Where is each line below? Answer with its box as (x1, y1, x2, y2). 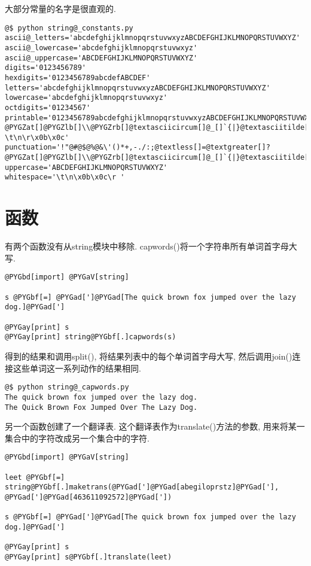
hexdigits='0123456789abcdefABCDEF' (5, 73, 151, 82)
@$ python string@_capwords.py (5, 383, 129, 392)
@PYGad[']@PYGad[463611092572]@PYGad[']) (5, 492, 172, 501)
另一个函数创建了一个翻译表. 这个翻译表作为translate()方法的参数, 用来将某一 (5, 420, 305, 433)
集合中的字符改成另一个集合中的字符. (5, 431, 150, 444)
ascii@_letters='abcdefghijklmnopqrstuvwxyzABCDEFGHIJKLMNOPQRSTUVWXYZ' (5, 34, 300, 42)
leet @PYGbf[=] (5, 473, 65, 482)
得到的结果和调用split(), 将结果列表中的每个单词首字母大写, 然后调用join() (5, 350, 292, 362)
